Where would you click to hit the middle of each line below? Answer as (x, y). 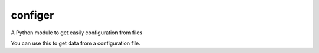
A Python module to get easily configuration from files (77, 33)
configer (32, 15)
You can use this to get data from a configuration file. (76, 43)
